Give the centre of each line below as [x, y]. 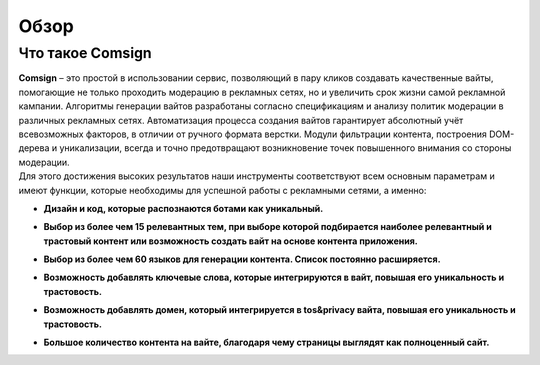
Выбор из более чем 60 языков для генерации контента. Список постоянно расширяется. [242, 259]
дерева [34, 148]
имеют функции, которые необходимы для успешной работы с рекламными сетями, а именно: [222, 190]
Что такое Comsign [85, 53]
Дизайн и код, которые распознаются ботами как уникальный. [183, 208]
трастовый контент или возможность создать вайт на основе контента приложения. [231, 241]
